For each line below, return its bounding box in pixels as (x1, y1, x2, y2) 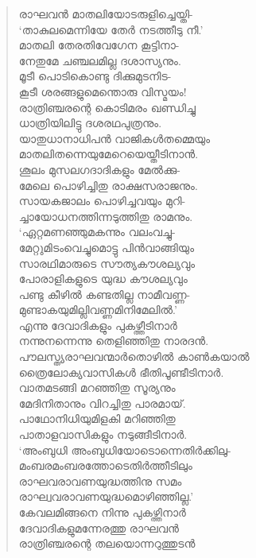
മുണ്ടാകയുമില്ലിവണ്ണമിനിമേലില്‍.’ (18, 301, 177, 318)
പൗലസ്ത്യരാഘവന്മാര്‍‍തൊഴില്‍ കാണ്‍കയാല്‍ (18, 348, 250, 365)
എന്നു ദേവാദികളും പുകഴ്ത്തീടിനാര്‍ (18, 316, 177, 333)
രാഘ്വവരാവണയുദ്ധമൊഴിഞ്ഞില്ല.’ (18, 488, 194, 505)
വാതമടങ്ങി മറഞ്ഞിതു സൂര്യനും (18, 379, 176, 396)
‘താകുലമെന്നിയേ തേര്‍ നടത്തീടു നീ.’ (18, 21, 204, 37)
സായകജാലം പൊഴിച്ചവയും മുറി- (18, 192, 186, 209)
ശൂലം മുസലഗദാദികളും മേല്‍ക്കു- (18, 161, 180, 177)
